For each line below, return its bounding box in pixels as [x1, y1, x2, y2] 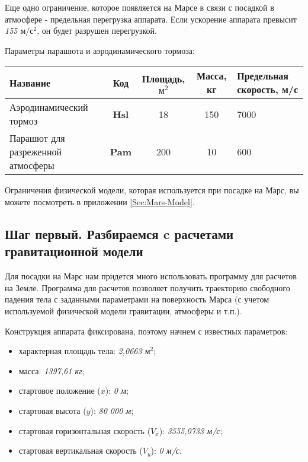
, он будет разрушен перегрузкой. [37, 24, 157, 37]
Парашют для [9, 131, 65, 145]
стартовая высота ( [18, 404, 86, 416]
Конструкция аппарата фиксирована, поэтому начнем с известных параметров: [5, 324, 288, 337]
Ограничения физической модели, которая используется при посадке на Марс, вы [5, 184, 299, 196]
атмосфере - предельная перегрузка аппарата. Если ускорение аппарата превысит [5, 12, 297, 25]
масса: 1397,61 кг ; [18, 364, 85, 377]
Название [9, 75, 51, 90]
